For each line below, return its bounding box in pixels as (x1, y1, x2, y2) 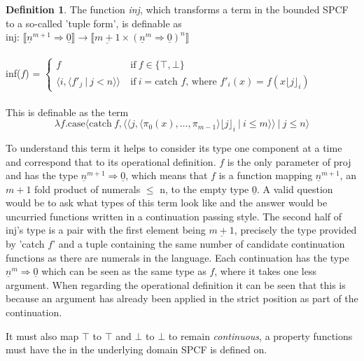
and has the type (6, 168, 78, 183)
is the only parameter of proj (227, 154, 351, 169)
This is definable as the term (6, 104, 129, 119)
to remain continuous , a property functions (168, 328, 353, 343)
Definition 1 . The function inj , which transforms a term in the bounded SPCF (6, 2, 349, 16)
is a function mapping (218, 168, 313, 183)
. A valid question (256, 181, 333, 196)
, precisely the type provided (234, 222, 357, 237)
